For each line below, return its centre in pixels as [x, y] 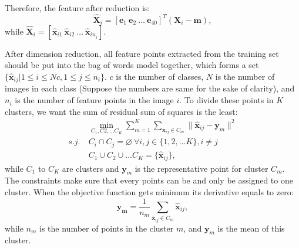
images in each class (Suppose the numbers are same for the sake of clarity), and [150, 88]
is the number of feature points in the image [94, 100]
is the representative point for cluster [201, 168]
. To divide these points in [226, 100]
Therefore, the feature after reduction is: [78, 8]
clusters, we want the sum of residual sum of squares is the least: [121, 111]
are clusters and [90, 168]
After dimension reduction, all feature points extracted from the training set [142, 53]
